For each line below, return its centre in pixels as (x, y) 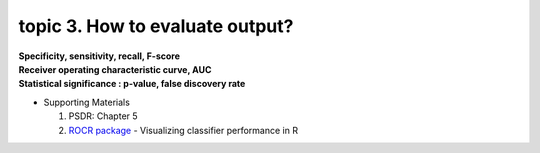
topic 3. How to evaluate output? (156, 26)
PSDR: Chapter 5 (103, 116)
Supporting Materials (86, 102)
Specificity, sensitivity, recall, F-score (99, 56)
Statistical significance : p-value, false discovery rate (132, 84)
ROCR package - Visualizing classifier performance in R (183, 130)
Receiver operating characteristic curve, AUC (115, 69)
